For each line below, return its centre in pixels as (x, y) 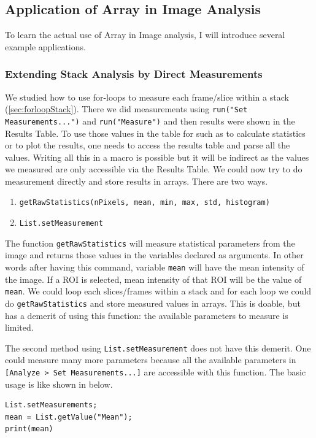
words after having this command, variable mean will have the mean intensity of (155, 267)
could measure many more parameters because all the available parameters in (151, 360)
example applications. (45, 46)
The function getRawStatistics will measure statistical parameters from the (150, 243)
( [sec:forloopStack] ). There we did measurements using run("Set (126, 109)
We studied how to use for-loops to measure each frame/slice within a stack (147, 97)
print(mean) (29, 429)
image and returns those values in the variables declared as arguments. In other (154, 255)
